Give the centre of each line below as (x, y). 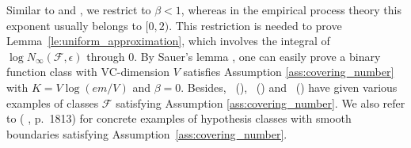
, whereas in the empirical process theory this (291, 9)
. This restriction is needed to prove (255, 25)
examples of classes (53, 102)
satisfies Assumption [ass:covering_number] (289, 72)
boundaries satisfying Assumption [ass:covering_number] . (147, 133)
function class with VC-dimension (88, 72)
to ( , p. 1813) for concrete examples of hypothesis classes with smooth (179, 118)
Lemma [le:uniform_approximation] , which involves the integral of (168, 41)
